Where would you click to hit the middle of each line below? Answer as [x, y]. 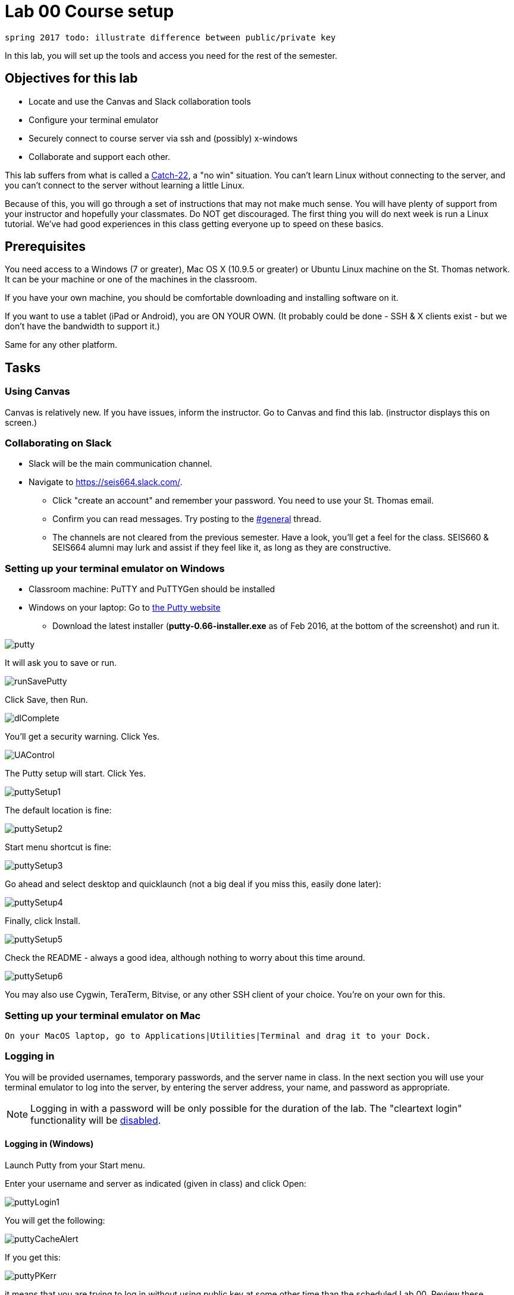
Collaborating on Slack [58, 443]
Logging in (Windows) [49, 1144]
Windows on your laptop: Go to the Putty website [125, 608]
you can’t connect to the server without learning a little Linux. [125, 185]
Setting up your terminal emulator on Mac [103, 1015]
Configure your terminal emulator [94, 120]
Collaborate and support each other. [99, 156]
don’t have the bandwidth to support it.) [82, 326]
